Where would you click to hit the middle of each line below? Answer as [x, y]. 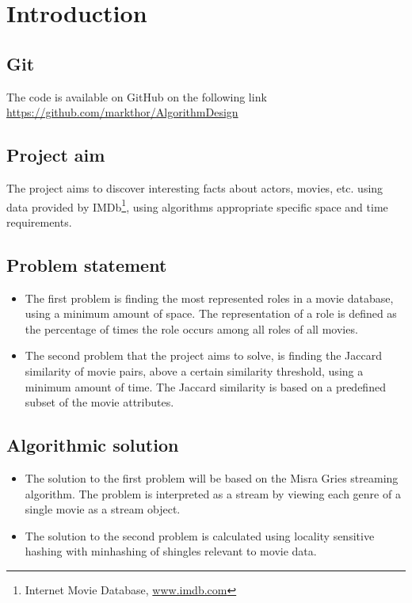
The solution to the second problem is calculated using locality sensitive [200, 535]
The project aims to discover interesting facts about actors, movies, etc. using [195, 187]
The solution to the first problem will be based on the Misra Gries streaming [212, 477]
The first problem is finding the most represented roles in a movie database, [209, 298]
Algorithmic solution [93, 445]
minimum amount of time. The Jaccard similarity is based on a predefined [205, 386]
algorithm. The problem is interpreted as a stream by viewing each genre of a [213, 493]
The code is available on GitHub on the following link [137, 96]
